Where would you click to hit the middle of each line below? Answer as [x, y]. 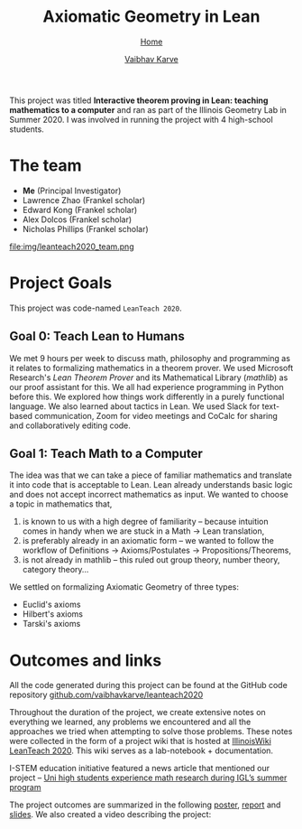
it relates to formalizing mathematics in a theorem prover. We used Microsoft [151, 368]
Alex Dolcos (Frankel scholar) [77, 219]
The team [46, 166]
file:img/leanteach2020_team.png [72, 247]
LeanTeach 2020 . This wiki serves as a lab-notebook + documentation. [141, 750]
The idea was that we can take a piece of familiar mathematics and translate [151, 475]
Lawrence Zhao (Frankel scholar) [84, 200]
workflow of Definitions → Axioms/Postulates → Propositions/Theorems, [156, 550]
